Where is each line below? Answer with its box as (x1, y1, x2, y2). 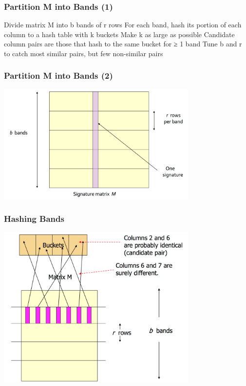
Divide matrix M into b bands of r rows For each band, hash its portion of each (4, 20, 242, 30)
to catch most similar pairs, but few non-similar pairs (4, 48, 163, 58)
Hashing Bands (4, 212, 64, 224)
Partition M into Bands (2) (4, 69, 113, 81)
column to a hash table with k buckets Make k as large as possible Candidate (4, 29, 235, 39)
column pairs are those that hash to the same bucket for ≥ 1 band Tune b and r (4, 39, 242, 49)
